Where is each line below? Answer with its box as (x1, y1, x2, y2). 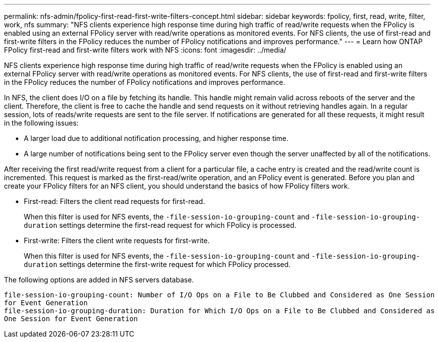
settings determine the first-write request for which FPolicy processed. (59, 260, 291, 269)
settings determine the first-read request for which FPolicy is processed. (59, 221, 297, 229)
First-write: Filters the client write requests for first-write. (24, 236, 210, 245)
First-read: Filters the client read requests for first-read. (24, 197, 205, 205)
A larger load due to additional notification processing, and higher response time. (24, 134, 289, 142)
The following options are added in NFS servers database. (4, 275, 194, 284)
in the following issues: (4, 119, 79, 127)
